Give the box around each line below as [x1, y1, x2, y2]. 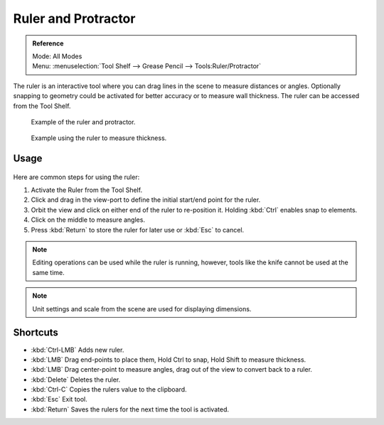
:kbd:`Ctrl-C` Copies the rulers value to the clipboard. [31, 385, 188, 394]
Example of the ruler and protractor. [31, 117, 136, 126]
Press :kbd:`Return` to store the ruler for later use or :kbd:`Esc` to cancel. [31, 225, 245, 234]
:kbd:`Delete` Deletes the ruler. [31, 375, 121, 384]
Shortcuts [13, 327, 58, 339]
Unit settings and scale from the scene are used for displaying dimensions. [32, 304, 252, 313]
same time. [32, 268, 65, 276]
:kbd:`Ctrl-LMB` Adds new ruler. [31, 345, 124, 354]
